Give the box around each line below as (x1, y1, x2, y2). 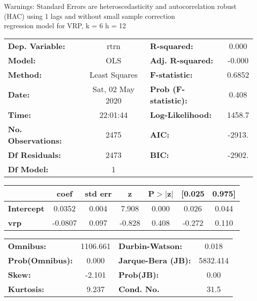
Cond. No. (118, 283, 160, 295)
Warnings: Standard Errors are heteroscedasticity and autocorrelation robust (4, 1, 237, 11)
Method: (8, 68, 42, 80)
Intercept (8, 202, 44, 214)
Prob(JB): (118, 268, 159, 280)
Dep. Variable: (8, 40, 65, 51)
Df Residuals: (8, 149, 61, 160)
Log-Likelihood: (150, 108, 212, 120)
